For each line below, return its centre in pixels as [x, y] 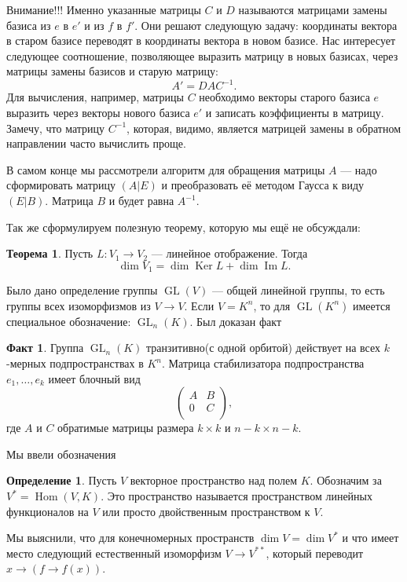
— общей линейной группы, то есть [298, 290]
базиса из [29, 25]
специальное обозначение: [69, 321]
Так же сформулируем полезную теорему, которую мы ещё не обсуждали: [183, 227]
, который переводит [315, 553]
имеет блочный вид [94, 378]
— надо [359, 169]
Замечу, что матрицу [56, 128]
